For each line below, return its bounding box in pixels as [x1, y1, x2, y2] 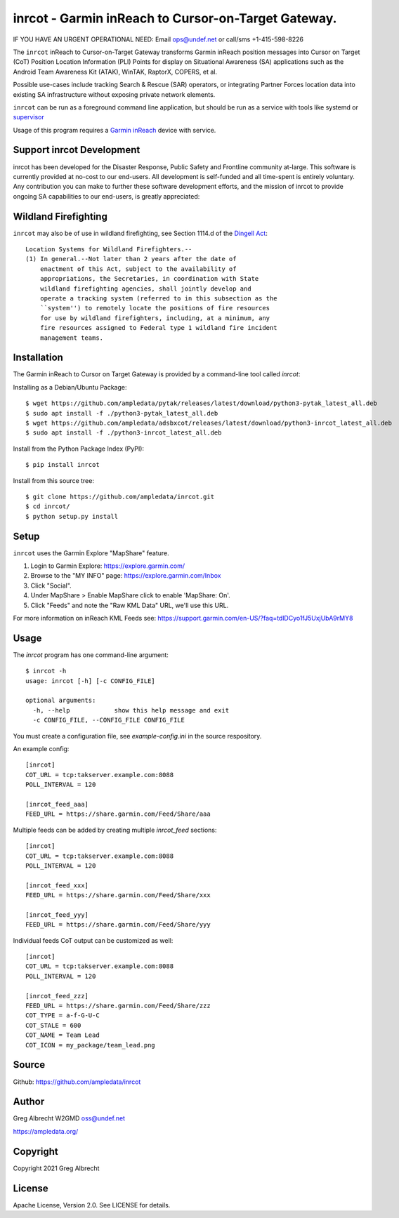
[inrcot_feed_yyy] [25, 911, 89, 919]
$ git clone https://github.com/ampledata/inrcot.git [25, 492, 214, 501]
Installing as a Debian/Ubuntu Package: [13, 383, 127, 391]
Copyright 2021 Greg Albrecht [13, 1164, 100, 1172]
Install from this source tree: [13, 476, 95, 484]
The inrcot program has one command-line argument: [13, 650, 169, 659]
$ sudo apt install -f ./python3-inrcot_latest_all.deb [25, 429, 222, 437]
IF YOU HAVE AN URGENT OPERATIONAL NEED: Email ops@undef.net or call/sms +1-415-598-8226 [13, 35, 304, 44]
